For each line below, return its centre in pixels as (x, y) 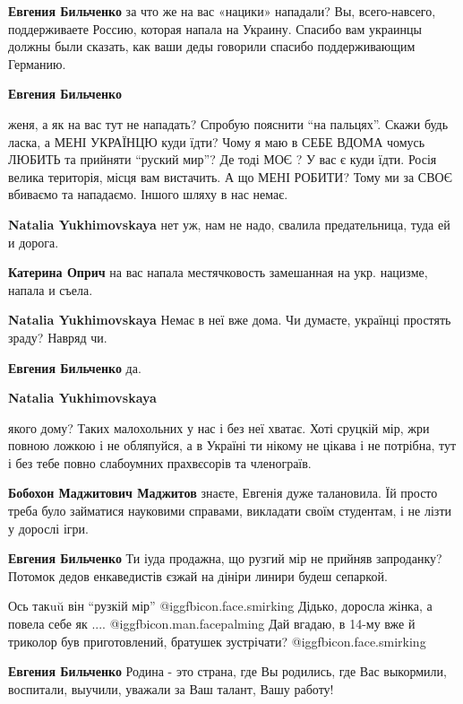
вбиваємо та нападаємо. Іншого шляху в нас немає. (148, 194)
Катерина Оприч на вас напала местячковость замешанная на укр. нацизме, (218, 272)
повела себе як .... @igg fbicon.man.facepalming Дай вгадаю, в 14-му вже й (212, 624)
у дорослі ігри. (48, 528)
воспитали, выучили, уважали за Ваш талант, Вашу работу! (171, 688)
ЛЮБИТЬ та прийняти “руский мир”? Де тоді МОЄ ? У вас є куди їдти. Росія (223, 159)
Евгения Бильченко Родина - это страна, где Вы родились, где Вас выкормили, (227, 671)
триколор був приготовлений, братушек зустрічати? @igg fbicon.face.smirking (217, 641)
